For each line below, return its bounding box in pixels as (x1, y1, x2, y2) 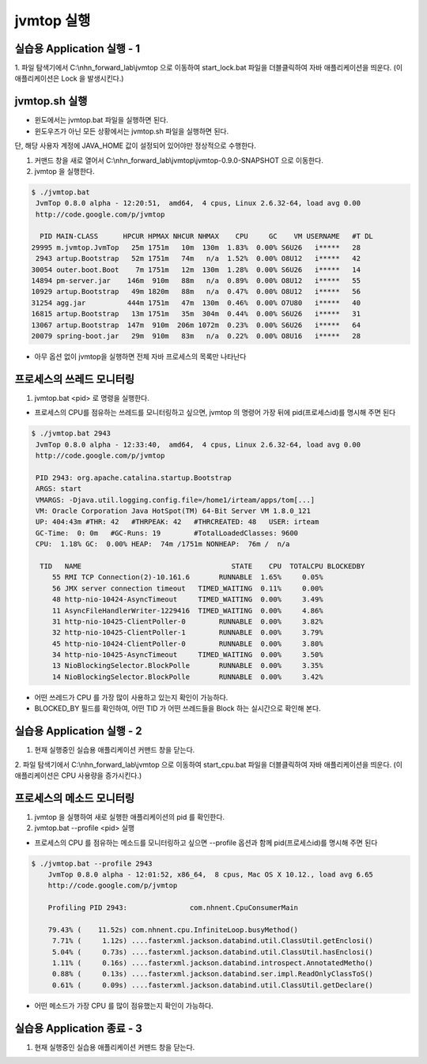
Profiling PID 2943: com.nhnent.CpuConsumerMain (47, 904, 299, 912)
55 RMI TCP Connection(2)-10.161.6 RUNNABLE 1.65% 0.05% (51, 573, 323, 582)
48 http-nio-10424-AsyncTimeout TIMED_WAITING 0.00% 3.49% (51, 595, 323, 604)
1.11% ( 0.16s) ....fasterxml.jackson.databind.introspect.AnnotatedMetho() (51, 959, 373, 968)
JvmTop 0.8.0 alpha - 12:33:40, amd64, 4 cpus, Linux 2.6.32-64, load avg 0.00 (36, 440, 361, 449)
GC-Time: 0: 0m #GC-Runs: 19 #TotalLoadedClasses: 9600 (36, 528, 299, 538)
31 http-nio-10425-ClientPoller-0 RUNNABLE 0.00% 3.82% (51, 617, 323, 626)
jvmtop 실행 (14, 12, 91, 29)
